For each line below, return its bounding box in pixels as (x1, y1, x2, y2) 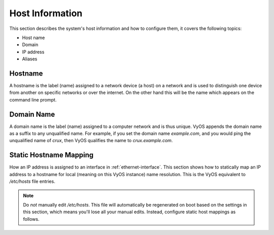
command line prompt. (9, 96, 57, 103)
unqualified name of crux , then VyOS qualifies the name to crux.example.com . (9, 138, 173, 144)
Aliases (22, 56, 38, 62)
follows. (23, 216, 40, 222)
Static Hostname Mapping (9, 151, 94, 159)
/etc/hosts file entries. (9, 178, 55, 185)
